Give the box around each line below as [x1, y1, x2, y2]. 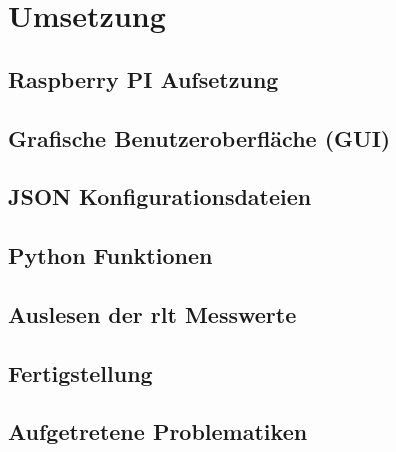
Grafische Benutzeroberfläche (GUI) [8, 122, 391, 153]
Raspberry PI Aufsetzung [8, 63, 279, 94]
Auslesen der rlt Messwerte [8, 298, 297, 329]
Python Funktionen [8, 240, 213, 271]
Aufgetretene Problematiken [8, 416, 308, 447]
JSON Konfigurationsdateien [8, 181, 312, 212]
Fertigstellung [8, 357, 153, 388]
